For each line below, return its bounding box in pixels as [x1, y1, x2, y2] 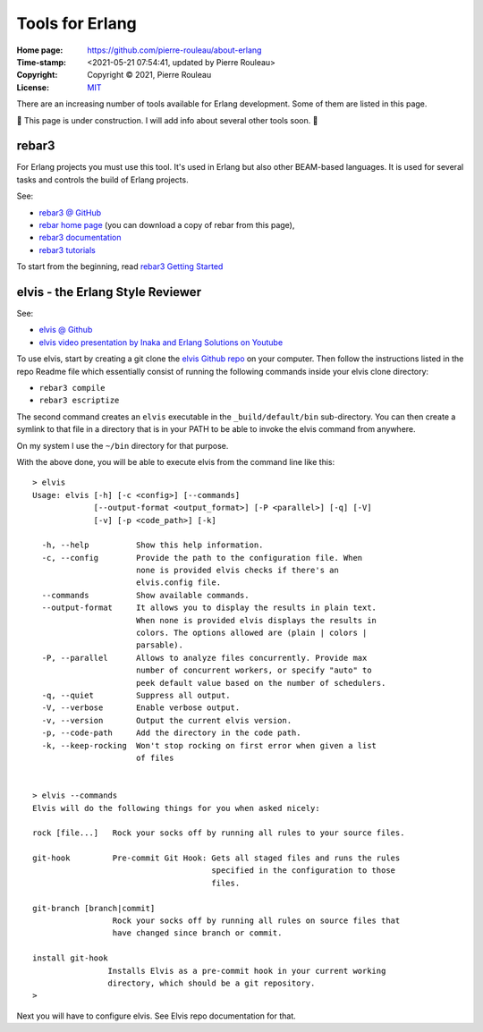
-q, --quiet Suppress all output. [41, 689, 232, 700]
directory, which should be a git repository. [107, 977, 316, 988]
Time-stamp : [16, 56, 67, 67]
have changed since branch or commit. [112, 928, 283, 938]
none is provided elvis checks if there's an [135, 565, 339, 576]
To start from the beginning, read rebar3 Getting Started [16, 261, 224, 272]
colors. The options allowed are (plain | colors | [135, 628, 368, 639]
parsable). [135, 640, 183, 650]
